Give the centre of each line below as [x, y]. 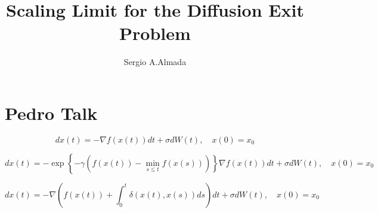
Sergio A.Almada [155, 62]
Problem [155, 33]
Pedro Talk [51, 112]
